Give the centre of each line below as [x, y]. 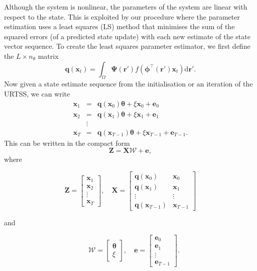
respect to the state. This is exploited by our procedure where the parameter [122, 16]
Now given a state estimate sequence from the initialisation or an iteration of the [128, 84]
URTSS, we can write [37, 93]
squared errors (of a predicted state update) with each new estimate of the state [127, 36]
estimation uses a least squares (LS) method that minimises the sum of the [119, 26]
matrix [48, 56]
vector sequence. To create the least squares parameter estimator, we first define [127, 46]
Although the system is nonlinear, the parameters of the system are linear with [126, 7]
